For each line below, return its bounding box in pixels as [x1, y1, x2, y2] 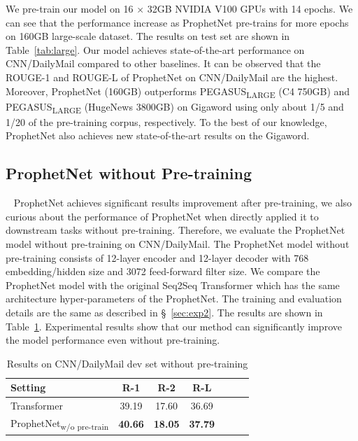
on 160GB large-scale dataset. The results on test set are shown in [6, 29, 290, 43]
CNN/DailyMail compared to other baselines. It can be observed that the [6, 56, 321, 71]
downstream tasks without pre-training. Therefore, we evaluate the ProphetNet [6, 223, 345, 237]
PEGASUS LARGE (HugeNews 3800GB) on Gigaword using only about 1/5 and [6, 99, 344, 115]
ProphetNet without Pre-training [6, 162, 252, 184]
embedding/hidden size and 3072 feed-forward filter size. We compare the [6, 264, 320, 279]
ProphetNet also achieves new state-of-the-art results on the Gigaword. [6, 128, 310, 143]
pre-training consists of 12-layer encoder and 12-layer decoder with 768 [6, 250, 309, 265]
